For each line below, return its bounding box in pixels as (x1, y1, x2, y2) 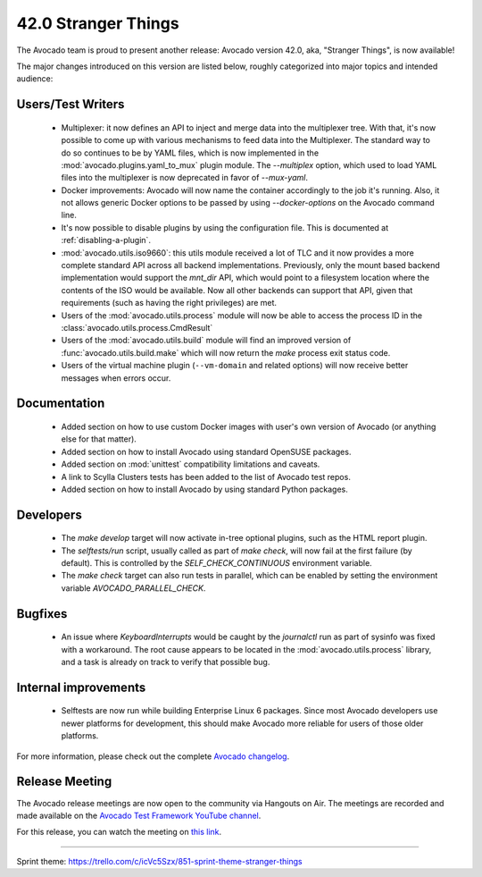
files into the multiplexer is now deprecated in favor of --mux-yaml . (61, 173, 308, 183)
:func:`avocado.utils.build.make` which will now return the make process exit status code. (61, 347, 391, 358)
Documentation (16, 396, 105, 411)
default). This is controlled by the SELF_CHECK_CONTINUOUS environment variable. (61, 558, 372, 569)
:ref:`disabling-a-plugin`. (61, 235, 152, 246)
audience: (16, 73, 54, 84)
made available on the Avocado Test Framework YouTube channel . (16, 810, 262, 821)
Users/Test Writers (16, 97, 125, 112)
